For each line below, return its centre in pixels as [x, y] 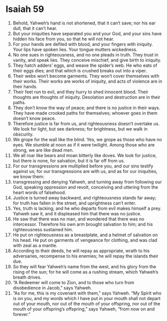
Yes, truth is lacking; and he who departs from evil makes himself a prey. [87, 208]
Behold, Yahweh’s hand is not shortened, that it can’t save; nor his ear [84, 23]
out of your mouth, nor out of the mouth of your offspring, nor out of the [86, 304]
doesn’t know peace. [34, 118]
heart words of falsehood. [39, 192]
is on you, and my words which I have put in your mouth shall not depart [87, 298]
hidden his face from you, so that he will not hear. [63, 39]
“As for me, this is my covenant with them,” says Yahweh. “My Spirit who [87, 293]
